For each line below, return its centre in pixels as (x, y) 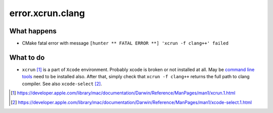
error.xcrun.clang (47, 13)
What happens (33, 31)
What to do (27, 57)
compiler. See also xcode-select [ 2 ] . (62, 84)
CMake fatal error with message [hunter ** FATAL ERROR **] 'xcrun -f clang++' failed (125, 43)
